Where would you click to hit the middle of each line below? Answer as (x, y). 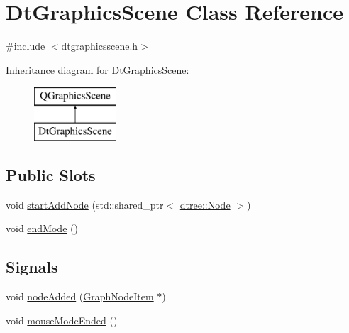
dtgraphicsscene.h (100, 46)
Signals (32, 267)
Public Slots (51, 174)
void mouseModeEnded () (62, 320)
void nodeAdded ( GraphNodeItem (80, 296)
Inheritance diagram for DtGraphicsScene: (98, 69)
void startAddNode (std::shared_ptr (85, 204)
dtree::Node (205, 204)
